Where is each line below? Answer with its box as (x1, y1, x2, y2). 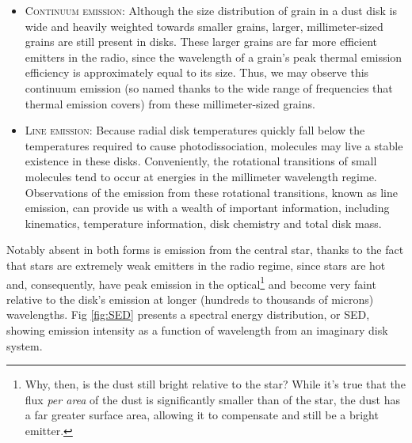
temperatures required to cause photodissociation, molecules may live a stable (25, 137, 403, 153)
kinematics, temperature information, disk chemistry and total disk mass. (25, 214, 382, 231)
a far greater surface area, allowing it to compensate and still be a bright (25, 407, 379, 423)
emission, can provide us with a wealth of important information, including (25, 199, 390, 216)
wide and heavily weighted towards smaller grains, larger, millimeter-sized (25, 17, 383, 34)
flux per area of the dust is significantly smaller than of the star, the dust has (25, 391, 400, 407)
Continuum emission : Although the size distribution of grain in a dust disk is (25, 2, 397, 18)
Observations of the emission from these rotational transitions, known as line (25, 184, 398, 200)
